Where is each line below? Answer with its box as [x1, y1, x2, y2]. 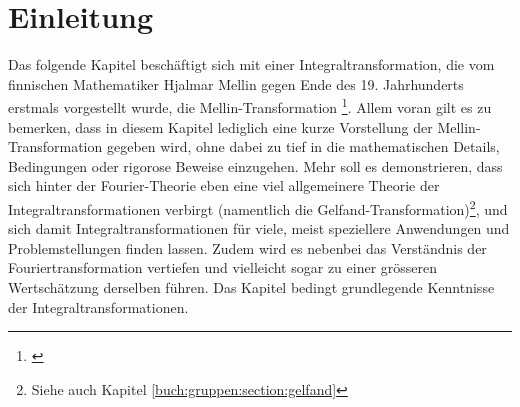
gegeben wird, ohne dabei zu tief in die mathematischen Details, [106, 136, 500, 157]
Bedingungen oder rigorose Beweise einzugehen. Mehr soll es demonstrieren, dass [8, 155, 503, 176]
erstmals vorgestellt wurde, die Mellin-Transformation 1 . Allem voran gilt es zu [8, 94, 492, 117]
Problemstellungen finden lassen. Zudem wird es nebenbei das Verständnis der [8, 237, 487, 258]
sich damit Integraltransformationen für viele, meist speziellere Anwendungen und [8, 218, 510, 239]
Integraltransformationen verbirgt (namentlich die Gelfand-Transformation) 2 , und [8, 195, 508, 219]
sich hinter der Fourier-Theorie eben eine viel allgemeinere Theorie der [8, 175, 440, 196]
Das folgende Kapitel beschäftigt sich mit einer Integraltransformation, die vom [8, 54, 495, 75]
